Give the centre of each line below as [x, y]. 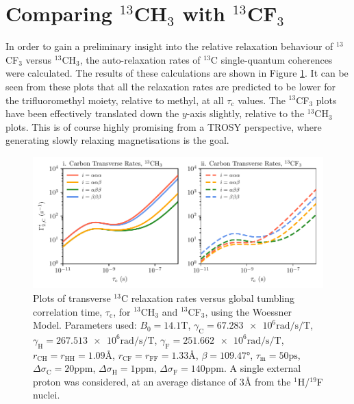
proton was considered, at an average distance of [135, 381]
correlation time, [68, 311]
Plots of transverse [72, 298]
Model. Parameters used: [85, 325]
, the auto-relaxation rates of [140, 59]
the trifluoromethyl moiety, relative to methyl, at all [115, 100]
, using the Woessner [249, 311]
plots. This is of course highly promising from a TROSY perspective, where [164, 126]
